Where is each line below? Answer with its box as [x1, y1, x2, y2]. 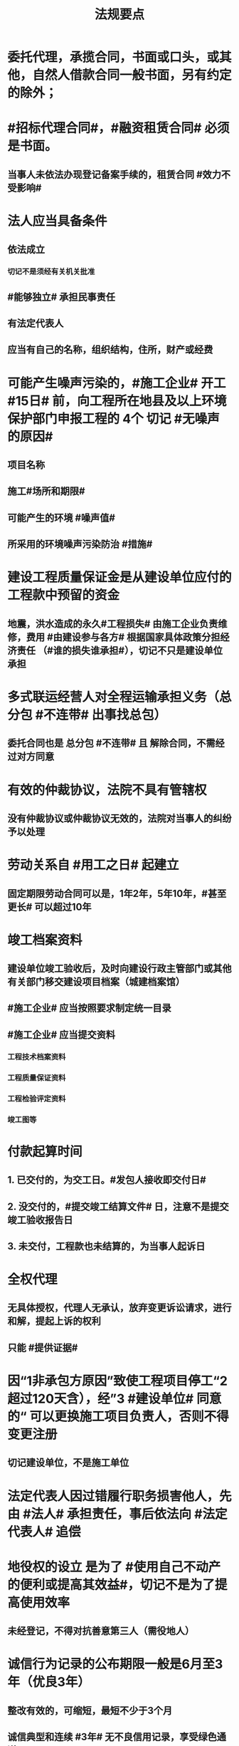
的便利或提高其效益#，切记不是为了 [7, 1576, 216, 1593]
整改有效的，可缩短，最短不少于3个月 [7, 1704, 173, 1717]
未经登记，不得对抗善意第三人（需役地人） [7, 1625, 194, 1637]
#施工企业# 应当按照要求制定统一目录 [7, 1002, 172, 1014]
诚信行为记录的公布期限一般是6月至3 [7, 1656, 223, 1673]
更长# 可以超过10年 [7, 900, 92, 913]
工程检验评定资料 [7, 1093, 66, 1103]
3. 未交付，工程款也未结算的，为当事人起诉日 [7, 1240, 206, 1252]
